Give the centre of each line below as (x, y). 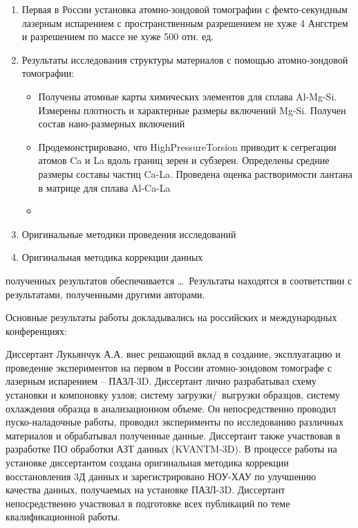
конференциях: (36, 330)
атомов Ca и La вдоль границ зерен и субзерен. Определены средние (184, 160)
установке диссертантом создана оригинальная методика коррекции (147, 463)
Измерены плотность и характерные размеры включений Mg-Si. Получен (192, 110)
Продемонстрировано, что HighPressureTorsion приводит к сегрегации (187, 146)
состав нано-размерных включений (112, 124)
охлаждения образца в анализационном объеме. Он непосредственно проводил (171, 408)
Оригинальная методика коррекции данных (112, 257)
